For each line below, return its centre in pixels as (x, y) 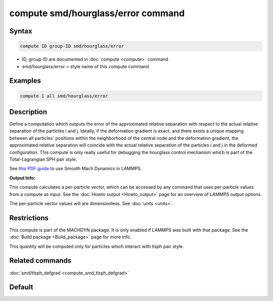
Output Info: (22, 178)
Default (21, 287)
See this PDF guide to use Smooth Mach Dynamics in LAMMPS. (76, 169)
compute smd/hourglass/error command (97, 13)
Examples (25, 81)
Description (28, 112)
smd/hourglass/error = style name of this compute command (85, 66)
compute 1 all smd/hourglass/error (64, 96)
